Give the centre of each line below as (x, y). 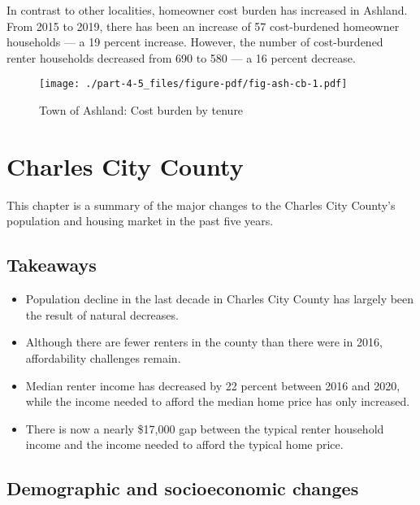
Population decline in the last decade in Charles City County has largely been (220, 299)
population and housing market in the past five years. (140, 221)
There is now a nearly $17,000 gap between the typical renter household (205, 428)
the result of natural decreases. (102, 314)
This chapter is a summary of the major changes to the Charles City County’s (201, 205)
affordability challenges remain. (103, 357)
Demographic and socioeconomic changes (183, 488)
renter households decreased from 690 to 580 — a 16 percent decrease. (181, 57)
